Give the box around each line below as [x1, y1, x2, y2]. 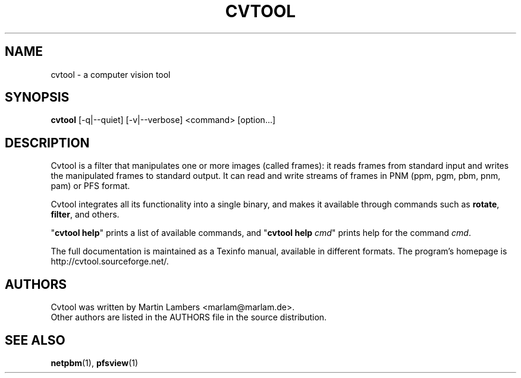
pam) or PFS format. [51, 181, 130, 191]
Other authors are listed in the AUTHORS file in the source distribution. [51, 312, 327, 323]
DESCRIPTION [5, 135, 90, 150]
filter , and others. [51, 209, 120, 220]
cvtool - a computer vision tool [51, 69, 171, 80]
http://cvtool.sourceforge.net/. [51, 256, 169, 267]
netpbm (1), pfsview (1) [51, 357, 139, 368]
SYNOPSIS [5, 90, 70, 105]
